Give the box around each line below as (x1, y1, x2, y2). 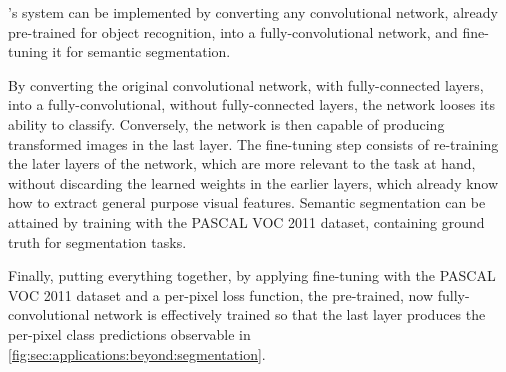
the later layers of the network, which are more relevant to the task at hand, (8, 153, 476, 174)
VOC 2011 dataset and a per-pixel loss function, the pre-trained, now (8, 284, 434, 305)
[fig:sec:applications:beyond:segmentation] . (8, 343, 266, 364)
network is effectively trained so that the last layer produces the (93, 304, 486, 325)
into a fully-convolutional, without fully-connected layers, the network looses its (8, 94, 495, 115)
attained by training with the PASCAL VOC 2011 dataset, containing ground (8, 211, 485, 232)
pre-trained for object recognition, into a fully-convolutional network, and (8, 21, 458, 42)
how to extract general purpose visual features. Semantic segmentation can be (8, 192, 486, 213)
